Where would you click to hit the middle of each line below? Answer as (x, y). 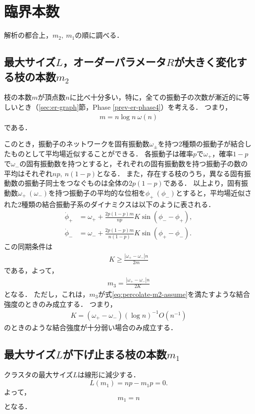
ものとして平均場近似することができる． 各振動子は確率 (102, 153)
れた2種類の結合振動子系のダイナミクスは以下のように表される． (110, 204)
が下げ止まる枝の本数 (115, 354)
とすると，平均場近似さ (213, 192)
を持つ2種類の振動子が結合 (201, 144)
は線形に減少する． (109, 375)
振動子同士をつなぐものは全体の (76, 183)
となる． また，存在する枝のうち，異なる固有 (170, 173)
